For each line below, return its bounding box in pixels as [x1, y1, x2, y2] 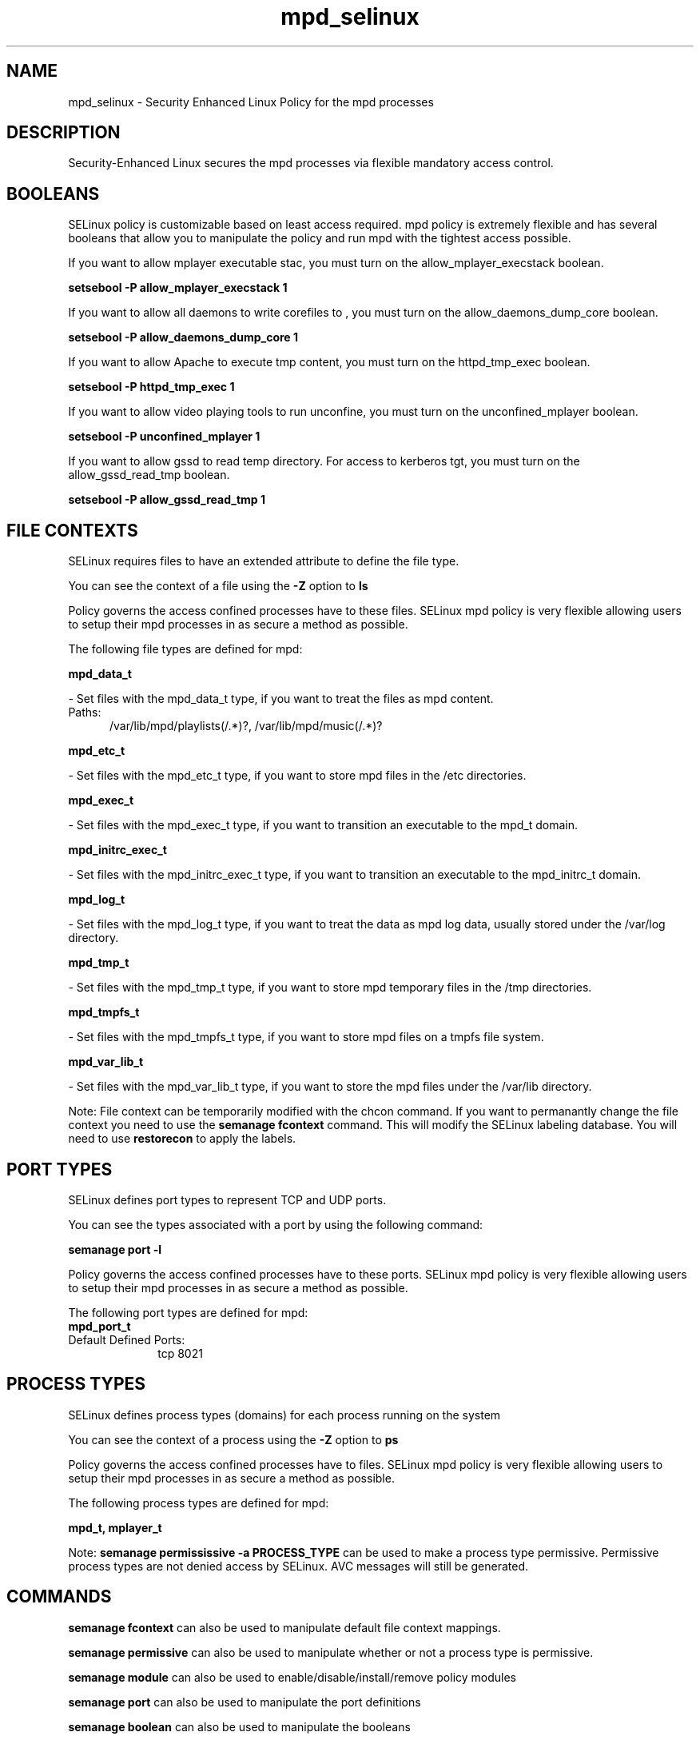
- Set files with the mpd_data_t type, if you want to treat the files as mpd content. [68, 692, 494, 706]
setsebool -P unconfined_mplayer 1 [68, 429, 261, 444]
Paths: [68, 705, 101, 720]
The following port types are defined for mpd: [68, 1305, 308, 1319]
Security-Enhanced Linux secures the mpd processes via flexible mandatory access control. [68, 156, 554, 170]
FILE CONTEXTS [6, 520, 138, 541]
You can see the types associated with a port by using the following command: [68, 1217, 483, 1231]
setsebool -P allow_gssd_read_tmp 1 [68, 493, 266, 507]
